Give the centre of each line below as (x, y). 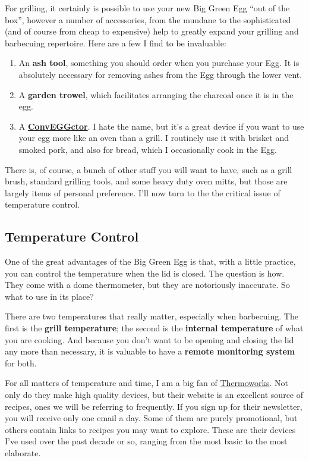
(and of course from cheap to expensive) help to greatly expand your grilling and (152, 31)
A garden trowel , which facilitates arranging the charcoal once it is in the (156, 94)
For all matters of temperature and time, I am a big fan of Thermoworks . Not (146, 383)
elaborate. (23, 453)
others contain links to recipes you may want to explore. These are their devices (150, 429)
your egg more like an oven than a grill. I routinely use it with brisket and (154, 138)
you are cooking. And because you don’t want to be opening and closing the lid (149, 339)
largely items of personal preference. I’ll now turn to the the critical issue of (143, 192)
